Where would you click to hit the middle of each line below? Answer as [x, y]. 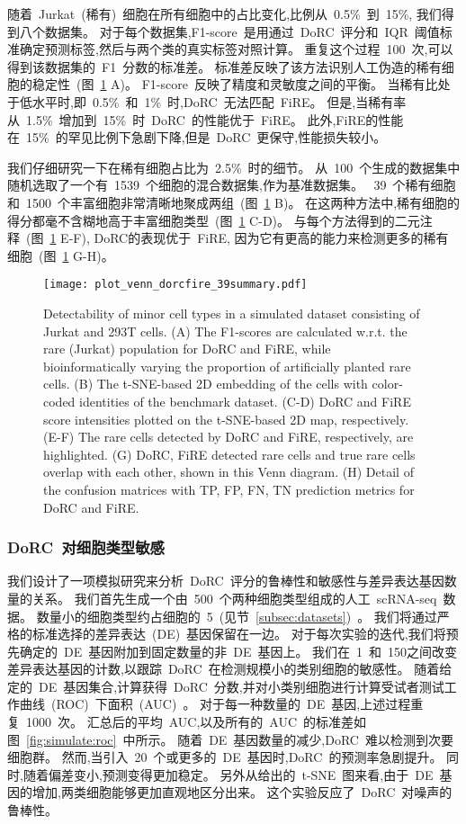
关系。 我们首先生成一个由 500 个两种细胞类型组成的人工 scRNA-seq [234, 598]
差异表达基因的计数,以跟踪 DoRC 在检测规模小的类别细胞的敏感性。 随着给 [230, 669]
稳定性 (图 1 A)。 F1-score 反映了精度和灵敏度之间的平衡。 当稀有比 [235, 84]
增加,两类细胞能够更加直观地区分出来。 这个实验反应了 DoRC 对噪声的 [242, 792]
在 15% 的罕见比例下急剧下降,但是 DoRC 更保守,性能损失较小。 [197, 137]
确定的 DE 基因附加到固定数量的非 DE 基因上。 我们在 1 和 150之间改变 [238, 651]
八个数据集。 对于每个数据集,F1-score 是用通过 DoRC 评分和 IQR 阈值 [229, 31]
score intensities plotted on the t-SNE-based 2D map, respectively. [226, 419]
